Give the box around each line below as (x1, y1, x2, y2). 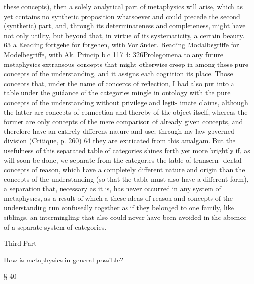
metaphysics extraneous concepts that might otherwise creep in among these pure (4, 59, 248, 69)
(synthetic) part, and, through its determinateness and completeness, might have (4, 21, 246, 31)
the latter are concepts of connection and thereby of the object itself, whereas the (4, 107, 248, 117)
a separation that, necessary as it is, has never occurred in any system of (4, 183, 221, 194)
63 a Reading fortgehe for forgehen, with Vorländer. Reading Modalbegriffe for (4, 40, 239, 50)
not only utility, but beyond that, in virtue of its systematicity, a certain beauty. (4, 30, 245, 40)
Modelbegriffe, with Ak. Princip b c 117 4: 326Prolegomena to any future (4, 49, 223, 59)
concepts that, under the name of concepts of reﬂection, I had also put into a (4, 78, 234, 88)
